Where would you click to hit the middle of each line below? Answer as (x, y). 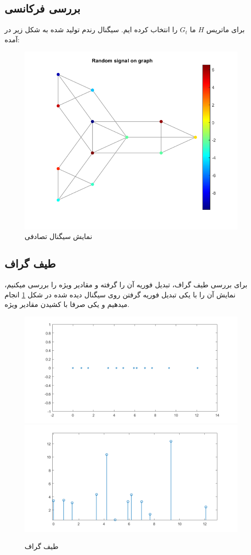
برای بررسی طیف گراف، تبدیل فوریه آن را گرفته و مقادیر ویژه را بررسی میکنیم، (126, 285)
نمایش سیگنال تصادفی (58, 236)
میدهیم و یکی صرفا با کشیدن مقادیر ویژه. (67, 304)
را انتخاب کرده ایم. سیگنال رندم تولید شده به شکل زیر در (91, 29)
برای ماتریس (226, 29)
